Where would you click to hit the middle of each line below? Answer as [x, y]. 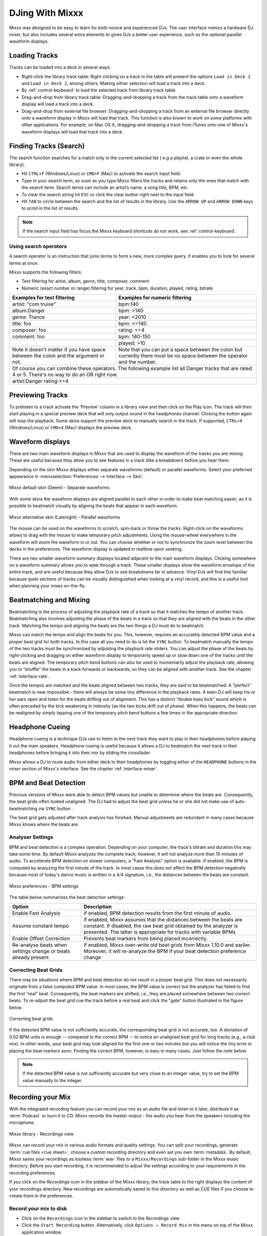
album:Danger [29, 310]
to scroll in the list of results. [50, 208]
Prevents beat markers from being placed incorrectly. [145, 938]
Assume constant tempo [41, 926]
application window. [42, 1232]
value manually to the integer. [52, 1080]
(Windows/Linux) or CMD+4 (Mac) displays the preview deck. [71, 427]
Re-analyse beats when [40, 945]
